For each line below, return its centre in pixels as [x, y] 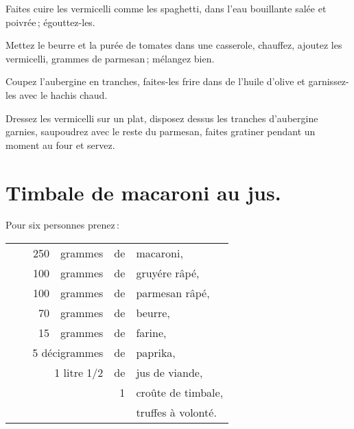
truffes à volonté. [176, 413]
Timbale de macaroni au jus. [143, 192]
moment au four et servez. [60, 144]
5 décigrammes [68, 353]
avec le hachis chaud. [63, 94]
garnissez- [329, 81]
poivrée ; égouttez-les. [50, 22]
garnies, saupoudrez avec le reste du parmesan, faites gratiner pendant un [161, 131]
